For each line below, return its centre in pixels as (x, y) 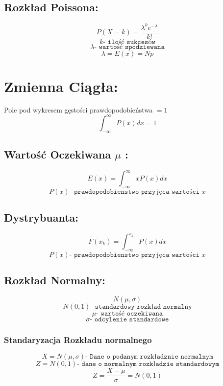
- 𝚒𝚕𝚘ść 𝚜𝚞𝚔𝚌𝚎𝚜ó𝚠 (129, 42)
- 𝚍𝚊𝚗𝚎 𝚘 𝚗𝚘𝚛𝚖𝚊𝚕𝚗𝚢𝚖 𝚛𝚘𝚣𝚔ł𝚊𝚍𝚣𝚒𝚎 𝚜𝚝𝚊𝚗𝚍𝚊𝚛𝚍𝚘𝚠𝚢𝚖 (148, 364)
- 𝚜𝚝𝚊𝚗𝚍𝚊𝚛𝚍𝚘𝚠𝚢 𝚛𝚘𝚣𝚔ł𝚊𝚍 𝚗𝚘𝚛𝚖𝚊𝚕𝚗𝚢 (141, 307)
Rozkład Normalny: (55, 280)
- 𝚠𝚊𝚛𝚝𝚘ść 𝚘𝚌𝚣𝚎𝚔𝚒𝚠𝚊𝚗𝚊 (130, 313)
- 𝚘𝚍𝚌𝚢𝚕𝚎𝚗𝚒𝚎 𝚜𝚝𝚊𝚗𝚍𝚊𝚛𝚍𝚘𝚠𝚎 (129, 319)
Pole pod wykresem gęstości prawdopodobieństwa (78, 109)
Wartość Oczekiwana (58, 154)
